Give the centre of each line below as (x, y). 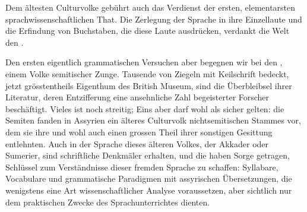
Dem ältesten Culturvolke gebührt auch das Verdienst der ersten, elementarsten (151, 7)
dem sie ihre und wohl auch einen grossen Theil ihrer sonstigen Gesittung (139, 132)
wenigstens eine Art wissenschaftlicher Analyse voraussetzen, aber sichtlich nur (149, 190)
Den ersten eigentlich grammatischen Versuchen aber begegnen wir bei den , (144, 62)
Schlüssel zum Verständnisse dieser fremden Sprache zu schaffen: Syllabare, (142, 167)
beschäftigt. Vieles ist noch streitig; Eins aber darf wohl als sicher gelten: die (145, 108)
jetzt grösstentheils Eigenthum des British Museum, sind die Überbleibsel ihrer (149, 85)
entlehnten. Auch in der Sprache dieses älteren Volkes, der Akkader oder (137, 143)
